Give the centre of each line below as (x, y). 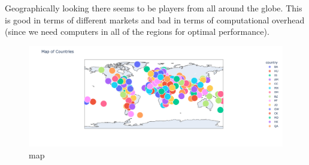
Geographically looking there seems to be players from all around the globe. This (154, 8)
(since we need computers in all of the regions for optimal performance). (137, 31)
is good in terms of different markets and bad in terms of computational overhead (155, 19)
